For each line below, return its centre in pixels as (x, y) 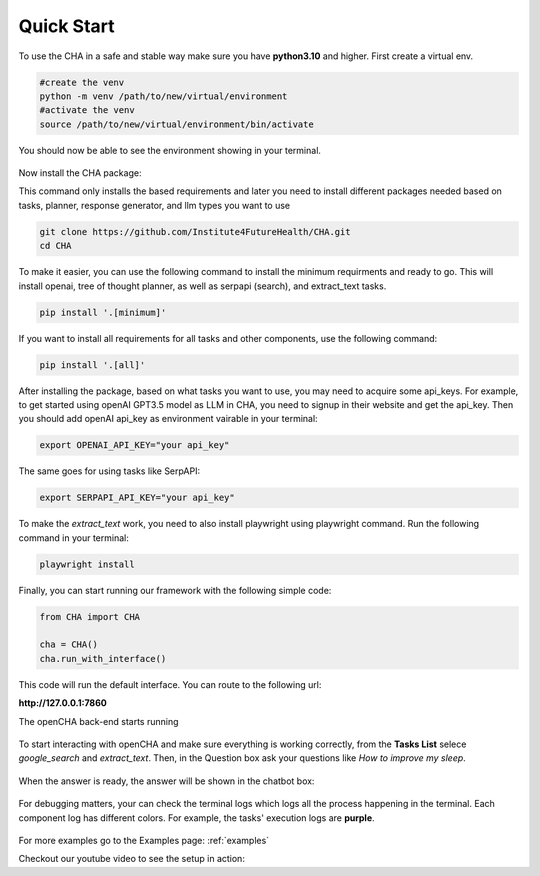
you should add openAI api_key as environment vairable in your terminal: (168, 419)
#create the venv (82, 82)
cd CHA (55, 246)
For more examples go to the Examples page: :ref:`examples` (144, 840)
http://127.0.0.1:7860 (62, 703)
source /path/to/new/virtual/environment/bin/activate (176, 124)
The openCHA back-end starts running (98, 721)
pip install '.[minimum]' (103, 312)
